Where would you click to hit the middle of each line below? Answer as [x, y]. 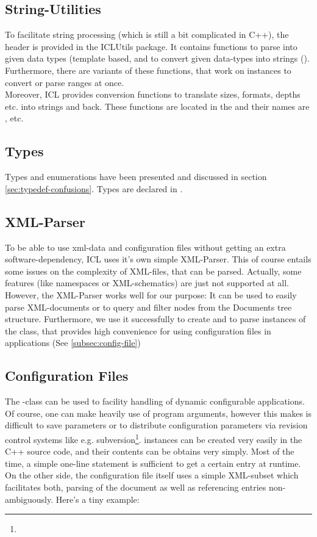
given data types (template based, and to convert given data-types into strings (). [157, 58]
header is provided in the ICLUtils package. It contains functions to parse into [151, 46]
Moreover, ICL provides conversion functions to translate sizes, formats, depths [153, 94]
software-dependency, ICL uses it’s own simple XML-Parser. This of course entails [158, 259]
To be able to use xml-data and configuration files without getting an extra [145, 247]
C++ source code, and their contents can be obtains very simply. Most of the [150, 451]
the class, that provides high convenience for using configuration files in [138, 330]
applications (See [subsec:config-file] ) [73, 343]
